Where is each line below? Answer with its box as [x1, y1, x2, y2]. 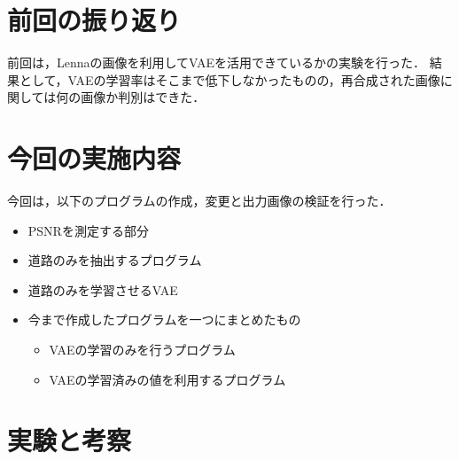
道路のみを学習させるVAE [27, 280, 178, 299]
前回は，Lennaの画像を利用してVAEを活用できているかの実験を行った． [7, 53, 426, 72]
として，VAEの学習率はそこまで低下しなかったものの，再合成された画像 [19, 70, 440, 89]
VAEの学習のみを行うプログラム [49, 340, 236, 358]
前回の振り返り [7, 2, 182, 38]
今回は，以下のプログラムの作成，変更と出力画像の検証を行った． [7, 191, 392, 210]
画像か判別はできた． [81, 88, 206, 106]
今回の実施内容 [7, 140, 182, 176]
